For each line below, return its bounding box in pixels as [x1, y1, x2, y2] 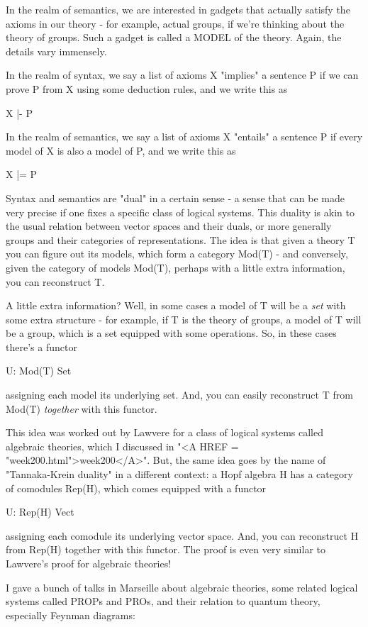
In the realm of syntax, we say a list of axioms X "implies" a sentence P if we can [6, 67, 359, 82]
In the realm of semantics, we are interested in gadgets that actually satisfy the [6, 2, 350, 16]
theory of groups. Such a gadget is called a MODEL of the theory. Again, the [6, 30, 342, 45]
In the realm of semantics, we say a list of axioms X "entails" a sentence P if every [6, 129, 363, 144]
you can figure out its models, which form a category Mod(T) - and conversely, [6, 246, 348, 261]
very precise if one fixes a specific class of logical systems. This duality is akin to [6, 204, 355, 219]
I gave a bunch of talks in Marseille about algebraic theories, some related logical [6, 579, 358, 594]
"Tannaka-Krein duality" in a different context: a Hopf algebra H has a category [6, 467, 353, 482]
